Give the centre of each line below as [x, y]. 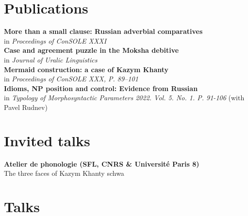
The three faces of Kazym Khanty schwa [64, 173]
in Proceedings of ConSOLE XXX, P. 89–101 [71, 79]
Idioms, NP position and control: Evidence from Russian [101, 88]
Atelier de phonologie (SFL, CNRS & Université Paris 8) [102, 163]
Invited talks [47, 140]
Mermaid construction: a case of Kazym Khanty [86, 69]
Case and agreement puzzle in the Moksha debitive [91, 50]
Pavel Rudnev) [26, 107]
